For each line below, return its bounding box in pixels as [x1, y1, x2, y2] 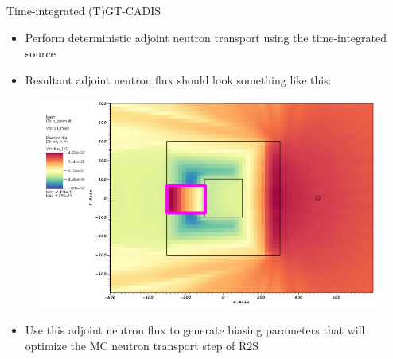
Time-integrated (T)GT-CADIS [6, 2, 161, 18]
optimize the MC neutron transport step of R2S [25, 337, 259, 353]
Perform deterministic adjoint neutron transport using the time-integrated [25, 29, 387, 45]
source [25, 45, 56, 61]
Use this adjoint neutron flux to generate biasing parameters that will [25, 322, 365, 338]
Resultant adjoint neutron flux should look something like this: [25, 71, 332, 88]
